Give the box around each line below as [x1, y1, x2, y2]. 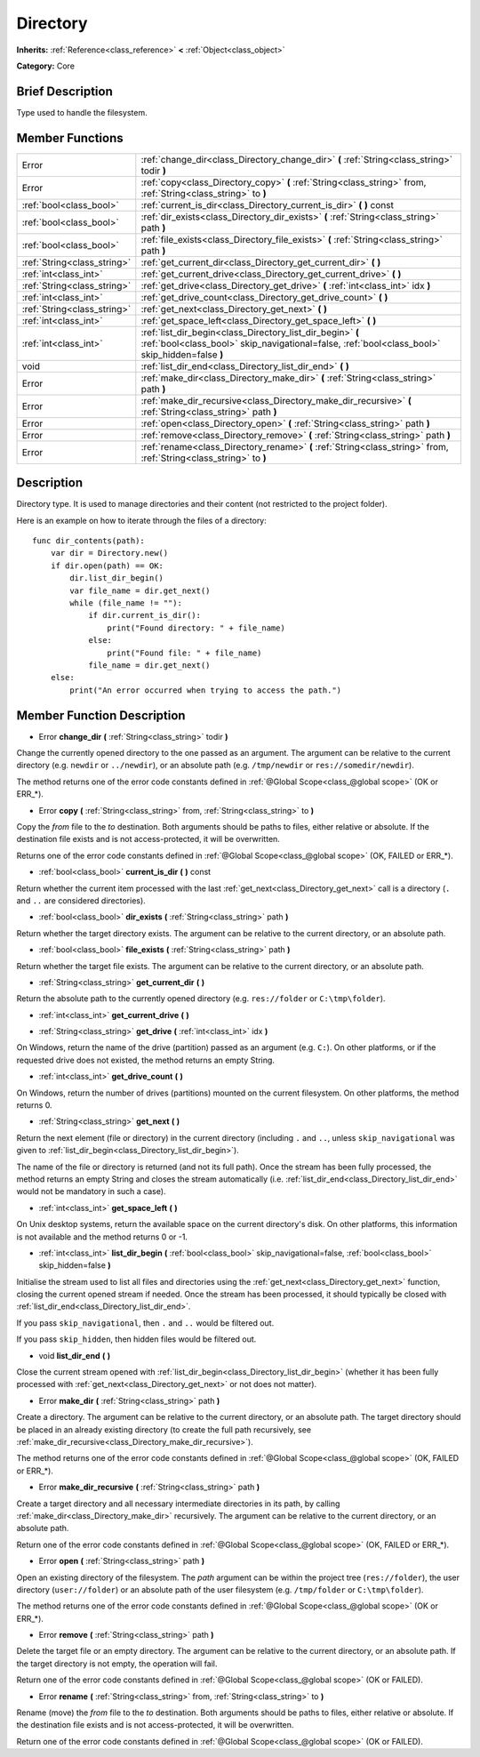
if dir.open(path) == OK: [50, 560, 164, 571]
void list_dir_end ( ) [38, 1350, 111, 1360]
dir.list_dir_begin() [69, 574, 164, 583]
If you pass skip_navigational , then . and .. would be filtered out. [16, 1317, 275, 1328]
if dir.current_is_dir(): [88, 610, 202, 621]
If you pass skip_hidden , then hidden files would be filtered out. [16, 1334, 257, 1344]
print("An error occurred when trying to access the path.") [69, 685, 342, 695]
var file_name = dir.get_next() [69, 585, 211, 596]
